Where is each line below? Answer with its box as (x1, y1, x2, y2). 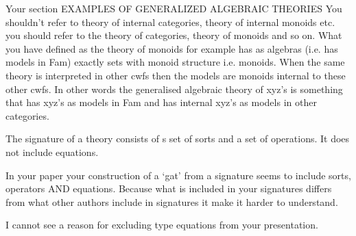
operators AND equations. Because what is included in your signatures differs (5, 181, 332, 196)
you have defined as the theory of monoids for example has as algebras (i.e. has (5, 41, 338, 55)
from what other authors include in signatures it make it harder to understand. (5, 194, 338, 209)
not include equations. (5, 144, 99, 159)
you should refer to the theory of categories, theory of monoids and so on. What (5, 28, 342, 42)
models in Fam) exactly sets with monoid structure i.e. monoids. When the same (5, 55, 345, 69)
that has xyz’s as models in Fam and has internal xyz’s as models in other (5, 95, 317, 109)
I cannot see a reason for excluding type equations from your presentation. (5, 218, 318, 232)
